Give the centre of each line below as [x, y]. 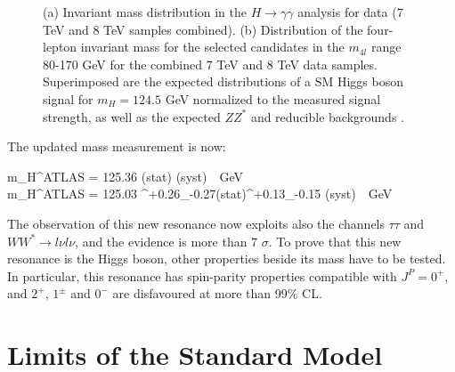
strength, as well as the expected [132, 116]
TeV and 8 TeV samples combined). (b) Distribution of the [203, 29]
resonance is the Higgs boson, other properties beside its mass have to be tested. [227, 259]
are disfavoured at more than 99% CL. [217, 293]
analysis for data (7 [350, 12]
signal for [68, 98]
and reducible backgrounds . [327, 116]
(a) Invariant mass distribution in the [145, 12]
